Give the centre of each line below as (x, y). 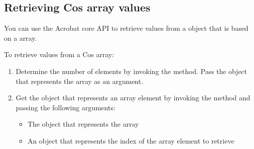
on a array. (20, 37)
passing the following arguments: (65, 107)
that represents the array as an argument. (79, 81)
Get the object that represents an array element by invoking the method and (133, 98)
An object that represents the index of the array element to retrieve (131, 140)
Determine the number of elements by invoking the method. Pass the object (131, 71)
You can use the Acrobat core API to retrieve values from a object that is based (126, 28)
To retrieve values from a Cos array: (59, 54)
